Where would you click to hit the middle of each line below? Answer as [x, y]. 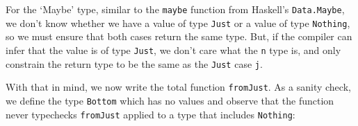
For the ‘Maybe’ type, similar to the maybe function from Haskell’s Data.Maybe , [175, 9]
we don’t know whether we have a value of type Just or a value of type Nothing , [178, 22]
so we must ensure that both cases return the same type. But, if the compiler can [179, 36]
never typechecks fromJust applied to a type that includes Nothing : [150, 114]
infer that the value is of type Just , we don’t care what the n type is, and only [173, 49]
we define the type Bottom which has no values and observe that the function [170, 100]
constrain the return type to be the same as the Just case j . [134, 63]
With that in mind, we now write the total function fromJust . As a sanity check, [178, 87]
